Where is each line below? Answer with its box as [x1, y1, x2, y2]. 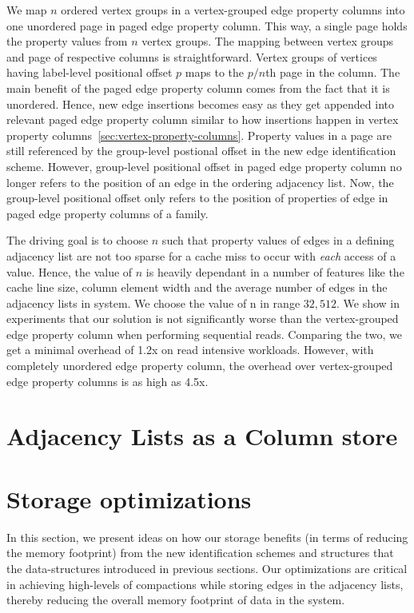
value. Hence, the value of [6, 263, 133, 280]
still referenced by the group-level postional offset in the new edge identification [6, 142, 396, 159]
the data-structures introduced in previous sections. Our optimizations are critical [6, 559, 408, 576]
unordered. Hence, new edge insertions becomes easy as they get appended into [6, 95, 395, 112]
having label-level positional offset [6, 64, 173, 81]
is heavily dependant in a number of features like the [145, 263, 404, 280]
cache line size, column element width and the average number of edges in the [6, 279, 388, 296]
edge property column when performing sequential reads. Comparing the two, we [6, 325, 403, 342]
